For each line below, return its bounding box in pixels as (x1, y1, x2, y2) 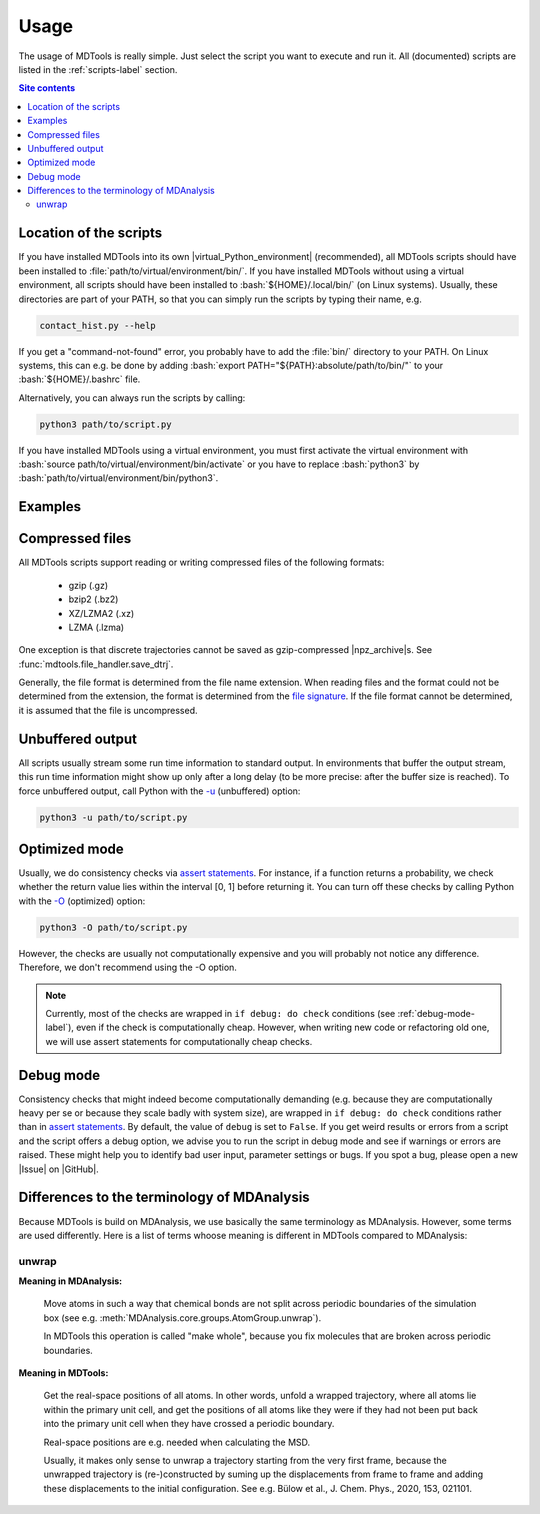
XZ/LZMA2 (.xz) (68, 607, 135, 619)
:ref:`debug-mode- (397, 1007, 475, 1019)
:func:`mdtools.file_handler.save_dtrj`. (18, 658, 174, 670)
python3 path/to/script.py (39, 418, 172, 430)
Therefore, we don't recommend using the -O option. (18, 961, 237, 974)
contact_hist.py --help (39, 320, 157, 331)
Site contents (18, 82, 76, 94)
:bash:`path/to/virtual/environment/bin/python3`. (18, 472, 219, 484)
